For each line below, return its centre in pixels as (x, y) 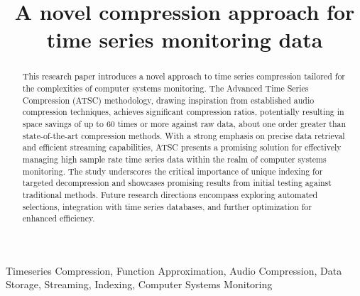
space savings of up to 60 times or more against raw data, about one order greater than (184, 123)
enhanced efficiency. (59, 218)
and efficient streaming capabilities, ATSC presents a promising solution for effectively (182, 147)
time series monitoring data (185, 39)
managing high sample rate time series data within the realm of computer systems (174, 159)
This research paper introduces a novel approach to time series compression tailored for (184, 76)
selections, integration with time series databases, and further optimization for (167, 206)
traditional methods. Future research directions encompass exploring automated (170, 194)
